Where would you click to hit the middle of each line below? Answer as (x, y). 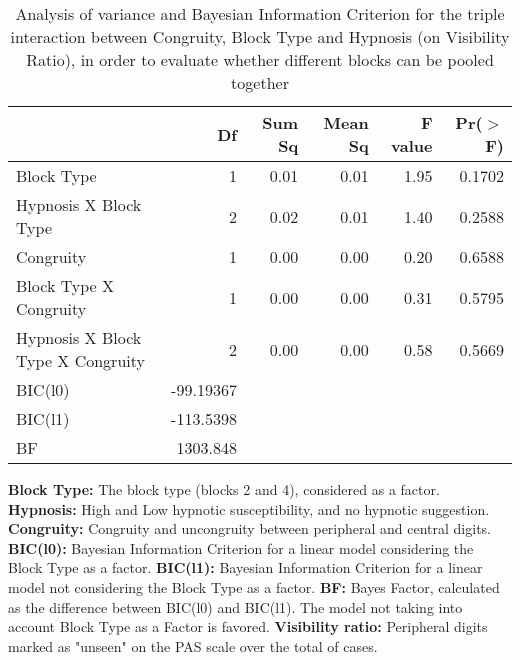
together (260, 82)
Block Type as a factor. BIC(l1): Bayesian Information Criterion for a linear (245, 567)
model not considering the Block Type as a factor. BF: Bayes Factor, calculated (254, 586)
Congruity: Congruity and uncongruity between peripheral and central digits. (250, 528)
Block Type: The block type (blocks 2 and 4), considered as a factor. (224, 489)
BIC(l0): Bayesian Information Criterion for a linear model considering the (241, 547)
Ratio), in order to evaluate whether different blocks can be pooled (260, 59)
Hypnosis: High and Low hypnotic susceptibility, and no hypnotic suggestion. (249, 508)
